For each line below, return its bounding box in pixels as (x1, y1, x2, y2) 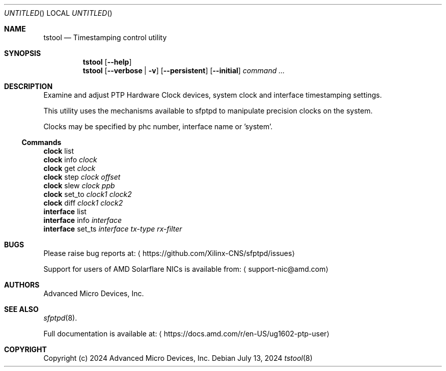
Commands (21, 138, 62, 147)
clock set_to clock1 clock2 (43, 190, 132, 198)
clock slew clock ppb (43, 181, 115, 190)
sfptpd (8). (43, 313, 77, 322)
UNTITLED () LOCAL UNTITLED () (4, 9, 113, 17)
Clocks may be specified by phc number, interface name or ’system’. (43, 122, 273, 131)
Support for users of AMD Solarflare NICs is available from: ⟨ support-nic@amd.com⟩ (43, 265, 328, 273)
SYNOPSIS (4, 49, 41, 58)
